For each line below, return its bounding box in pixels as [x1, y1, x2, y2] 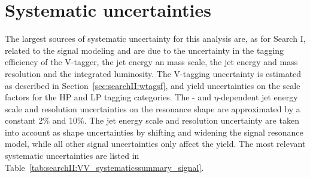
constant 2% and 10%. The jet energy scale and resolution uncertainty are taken [5, 114, 299, 127]
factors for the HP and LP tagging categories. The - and [5, 91, 212, 103]
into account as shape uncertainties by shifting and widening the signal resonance [5, 125, 303, 138]
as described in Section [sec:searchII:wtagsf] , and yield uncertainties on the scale [5, 79, 300, 91]
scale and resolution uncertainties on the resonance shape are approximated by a [5, 102, 300, 115]
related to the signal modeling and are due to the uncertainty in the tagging [5, 44, 284, 56]
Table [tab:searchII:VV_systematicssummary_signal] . [5, 161, 204, 173]
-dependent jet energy [218, 91, 298, 103]
